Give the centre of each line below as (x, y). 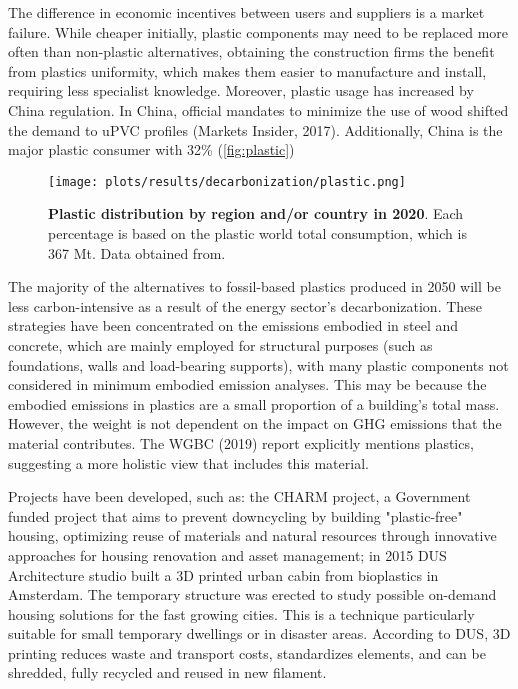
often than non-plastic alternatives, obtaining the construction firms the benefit (251, 51)
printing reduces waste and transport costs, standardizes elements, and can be (247, 652)
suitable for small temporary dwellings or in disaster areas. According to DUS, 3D (259, 633)
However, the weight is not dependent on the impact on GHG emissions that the (255, 423)
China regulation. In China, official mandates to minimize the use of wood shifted (258, 109)
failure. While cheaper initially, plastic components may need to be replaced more (258, 31)
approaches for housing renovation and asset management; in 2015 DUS (227, 554)
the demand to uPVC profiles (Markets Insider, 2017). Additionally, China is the (255, 129)
